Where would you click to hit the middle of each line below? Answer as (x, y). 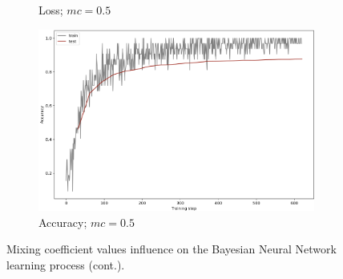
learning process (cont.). (66, 264)
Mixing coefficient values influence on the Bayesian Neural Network (171, 249)
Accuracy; (63, 222)
